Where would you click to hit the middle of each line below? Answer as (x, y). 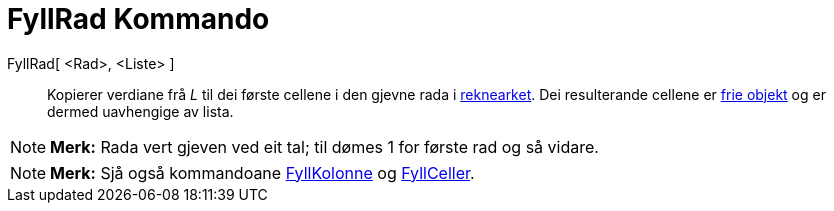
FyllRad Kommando (138, 19)
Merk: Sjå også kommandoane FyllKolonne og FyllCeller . (262, 172)
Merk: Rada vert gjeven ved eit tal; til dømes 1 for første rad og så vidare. (324, 146)
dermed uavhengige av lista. (140, 111)
